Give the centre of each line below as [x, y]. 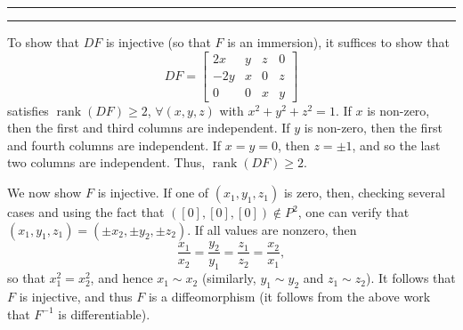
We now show [45, 193]
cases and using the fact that [86, 212]
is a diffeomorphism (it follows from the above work [289, 297]
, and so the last [396, 145]
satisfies [28, 110]
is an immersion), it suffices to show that [338, 42]
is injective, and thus [76, 297]
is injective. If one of [153, 193]
